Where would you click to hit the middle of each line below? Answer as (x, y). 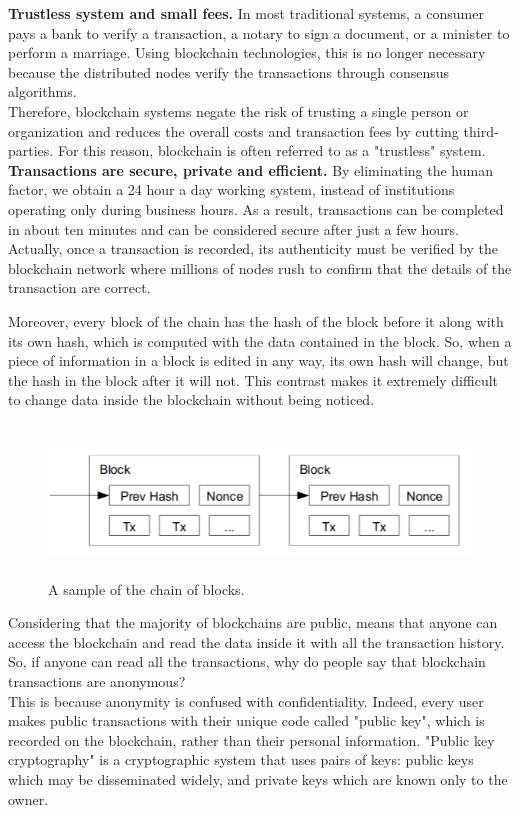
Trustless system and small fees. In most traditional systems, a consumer (246, 13)
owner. (28, 798)
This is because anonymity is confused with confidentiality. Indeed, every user (246, 700)
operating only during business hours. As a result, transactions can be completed (256, 208)
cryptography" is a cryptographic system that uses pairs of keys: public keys (241, 759)
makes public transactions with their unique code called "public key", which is (246, 720)
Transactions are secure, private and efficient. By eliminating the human (250, 169)
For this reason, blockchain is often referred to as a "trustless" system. (271, 150)
